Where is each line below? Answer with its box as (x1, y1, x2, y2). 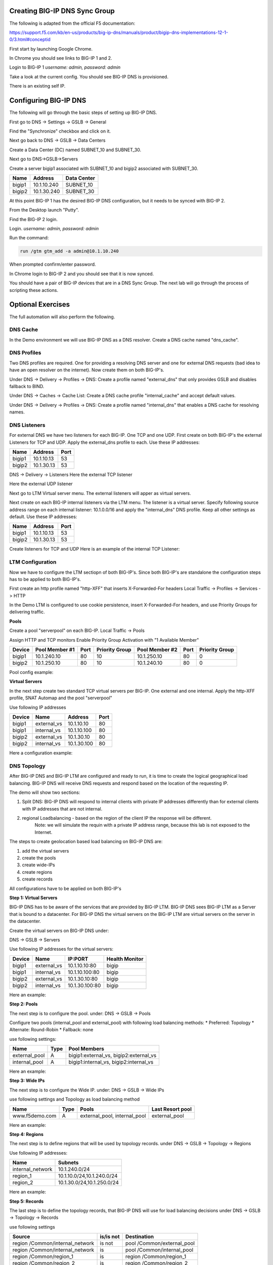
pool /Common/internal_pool (125, 1246, 194, 1253)
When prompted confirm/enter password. (9, 261, 96, 268)
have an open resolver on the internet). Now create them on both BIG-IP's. (9, 367, 164, 373)
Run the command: (9, 235, 49, 241)
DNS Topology (9, 762, 45, 769)
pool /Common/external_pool (125, 1240, 195, 1247)
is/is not (100, 1233, 120, 1240)
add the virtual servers (22, 848, 69, 854)
